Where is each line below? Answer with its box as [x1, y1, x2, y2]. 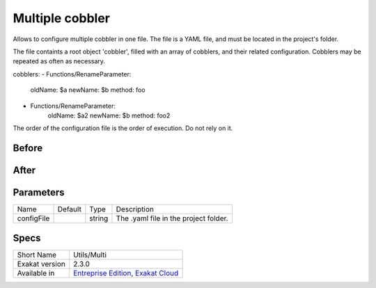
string [89, 214, 109, 223]
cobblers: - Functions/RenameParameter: [13, 70, 132, 78]
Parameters [13, 186, 65, 198]
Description [116, 205, 155, 214]
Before [13, 143, 43, 154]
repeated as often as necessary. [13, 57, 106, 65]
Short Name [17, 250, 57, 259]
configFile [17, 214, 50, 223]
